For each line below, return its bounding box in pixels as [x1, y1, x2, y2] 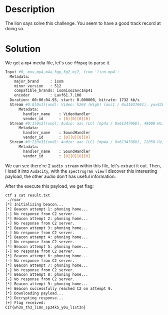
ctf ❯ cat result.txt [5, 192, 50, 198]
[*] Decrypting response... [5, 295, 64, 300]
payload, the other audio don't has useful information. [5, 173, 116, 179]
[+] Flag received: [5, 300, 46, 305]
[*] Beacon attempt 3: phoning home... [5, 225, 88, 231]
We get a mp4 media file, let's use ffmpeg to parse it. [5, 59, 111, 66]
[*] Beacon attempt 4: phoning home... [5, 235, 88, 240]
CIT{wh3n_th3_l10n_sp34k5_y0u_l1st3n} [5, 305, 86, 310]
